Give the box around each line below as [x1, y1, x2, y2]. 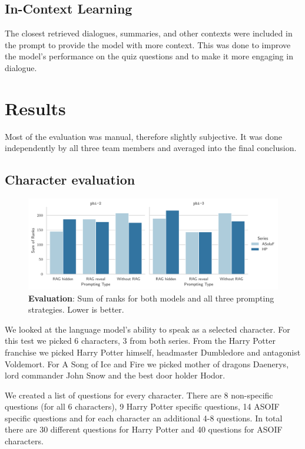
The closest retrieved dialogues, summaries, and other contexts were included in [5, 27, 293, 39]
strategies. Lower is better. [28, 303, 124, 316]
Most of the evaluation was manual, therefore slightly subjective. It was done [5, 130, 283, 142]
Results [5, 96, 66, 120]
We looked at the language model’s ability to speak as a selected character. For [5, 323, 290, 335]
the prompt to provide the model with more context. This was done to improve [5, 38, 291, 51]
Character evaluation [5, 170, 135, 189]
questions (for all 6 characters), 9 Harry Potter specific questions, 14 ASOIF [5, 400, 280, 413]
